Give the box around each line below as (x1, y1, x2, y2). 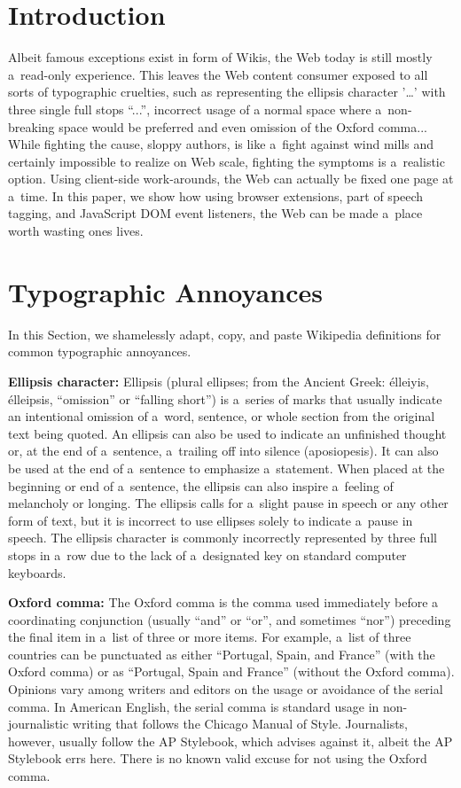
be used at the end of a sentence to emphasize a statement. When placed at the (8, 458, 445, 477)
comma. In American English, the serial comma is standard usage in (8, 697, 379, 715)
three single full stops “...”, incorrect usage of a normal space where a (8, 99, 382, 118)
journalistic (8, 714, 69, 733)
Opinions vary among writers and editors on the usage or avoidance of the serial (8, 680, 443, 698)
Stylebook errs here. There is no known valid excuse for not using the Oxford (8, 749, 427, 768)
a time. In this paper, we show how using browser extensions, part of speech (8, 186, 424, 205)
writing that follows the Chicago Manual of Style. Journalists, (72, 714, 409, 733)
